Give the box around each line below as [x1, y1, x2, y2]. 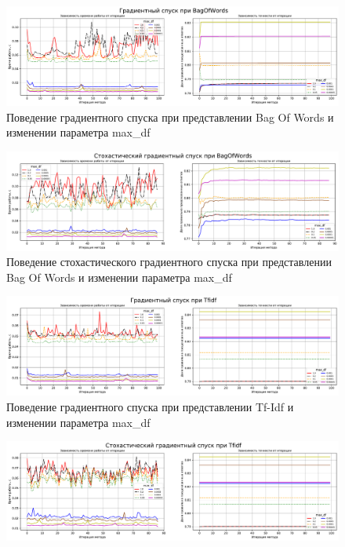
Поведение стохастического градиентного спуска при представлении [6, 253, 332, 270]
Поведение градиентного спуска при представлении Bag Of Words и [6, 108, 334, 125]
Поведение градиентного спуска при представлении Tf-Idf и [6, 399, 294, 415]
